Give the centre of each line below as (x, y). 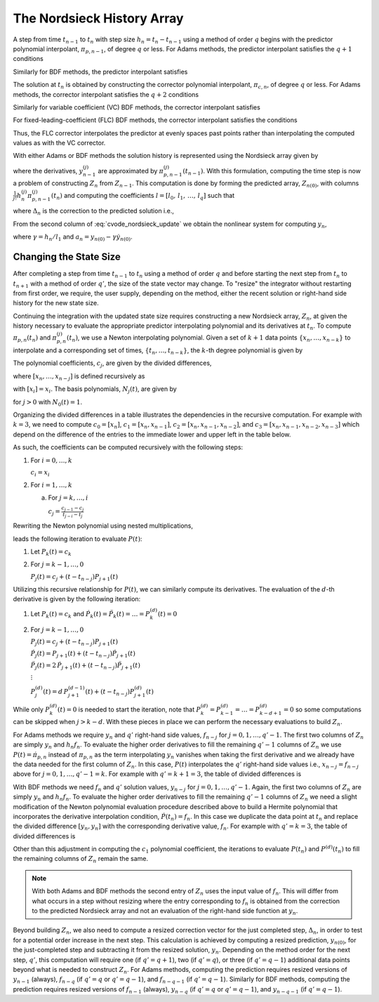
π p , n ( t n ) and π (35, 339)
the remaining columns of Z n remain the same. (81, 860)
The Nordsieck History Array (98, 18)
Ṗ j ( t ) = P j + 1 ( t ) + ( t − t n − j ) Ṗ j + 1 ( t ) (83, 654)
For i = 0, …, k (52, 460)
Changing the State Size (67, 257)
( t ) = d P (56, 692)
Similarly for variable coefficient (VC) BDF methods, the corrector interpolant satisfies (137, 107)
